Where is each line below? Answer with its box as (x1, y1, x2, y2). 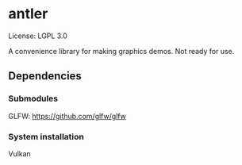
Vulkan (8, 148, 32, 159)
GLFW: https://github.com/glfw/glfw (8, 111, 127, 121)
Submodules (8, 93, 59, 104)
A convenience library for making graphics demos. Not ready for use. (8, 46, 235, 56)
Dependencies (8, 69, 82, 83)
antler (8, 5, 48, 23)
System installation (8, 131, 85, 142)
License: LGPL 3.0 (8, 31, 67, 40)
